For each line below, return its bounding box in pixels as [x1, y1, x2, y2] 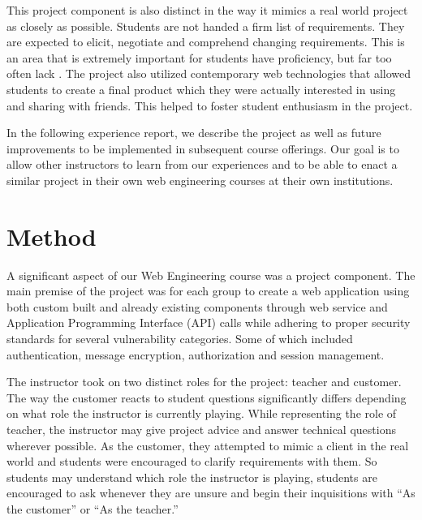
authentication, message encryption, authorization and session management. [6, 346, 385, 363]
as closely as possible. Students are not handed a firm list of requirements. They [6, 17, 405, 34]
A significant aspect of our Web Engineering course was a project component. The [6, 266, 416, 283]
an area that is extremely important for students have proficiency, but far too [6, 49, 392, 66]
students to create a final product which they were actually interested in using [6, 80, 396, 97]
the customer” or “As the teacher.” [6, 500, 179, 517]
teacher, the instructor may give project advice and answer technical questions [6, 421, 396, 437]
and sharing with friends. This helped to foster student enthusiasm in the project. [6, 97, 413, 114]
